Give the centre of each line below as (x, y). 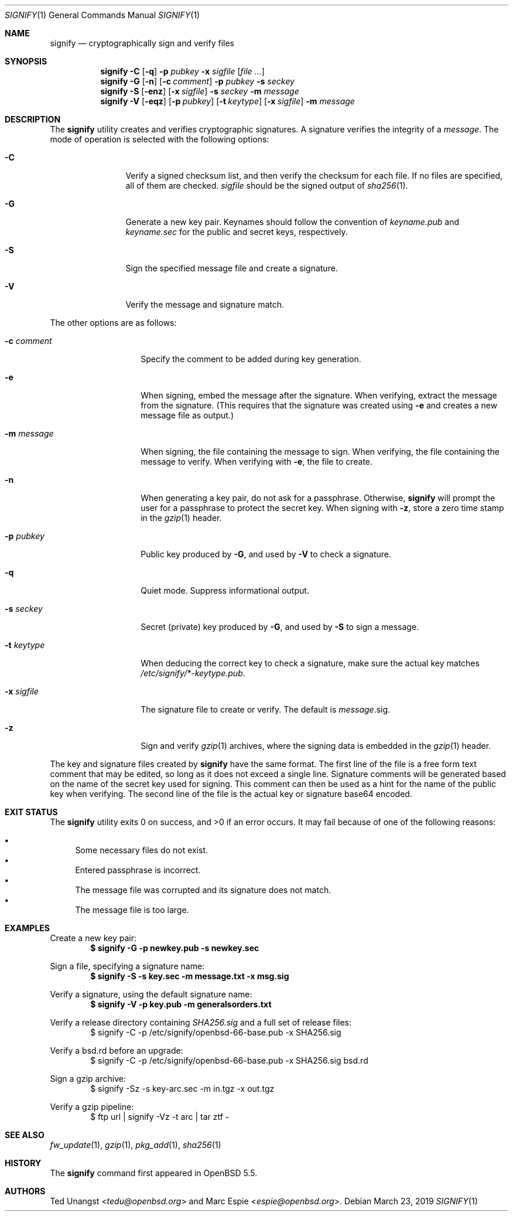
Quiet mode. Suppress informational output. (225, 590)
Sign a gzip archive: (88, 1079)
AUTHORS (25, 1191)
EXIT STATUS (31, 812)
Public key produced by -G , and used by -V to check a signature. (266, 554)
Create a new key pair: (93, 938)
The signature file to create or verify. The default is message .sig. (266, 709)
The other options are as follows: (113, 323)
